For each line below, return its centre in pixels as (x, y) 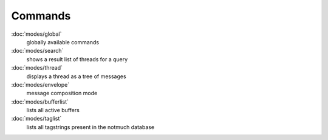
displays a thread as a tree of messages (77, 76)
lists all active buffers (53, 110)
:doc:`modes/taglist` (36, 119)
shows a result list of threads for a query (77, 59)
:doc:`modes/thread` (37, 68)
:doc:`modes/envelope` (40, 84)
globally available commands (63, 42)
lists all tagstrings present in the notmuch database (91, 127)
